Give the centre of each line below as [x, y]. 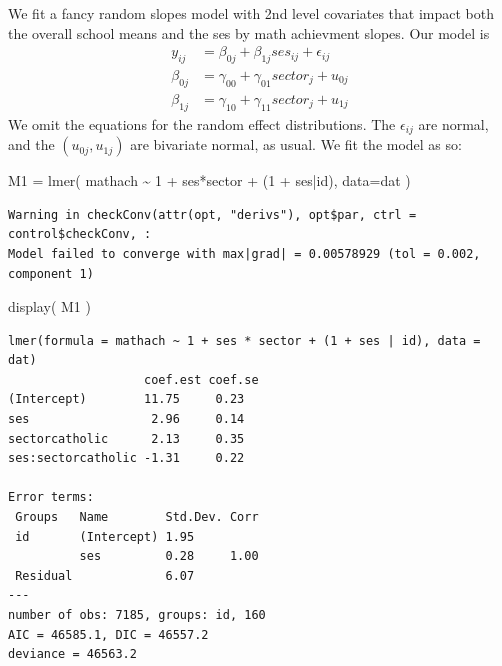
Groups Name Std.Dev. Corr [137, 517]
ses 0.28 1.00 [169, 556]
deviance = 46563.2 [72, 654]
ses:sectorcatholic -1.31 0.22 [126, 458]
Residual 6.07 [105, 575]
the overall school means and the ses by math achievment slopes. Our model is [249, 32]
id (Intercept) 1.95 [105, 536]
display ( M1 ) [49, 306]
